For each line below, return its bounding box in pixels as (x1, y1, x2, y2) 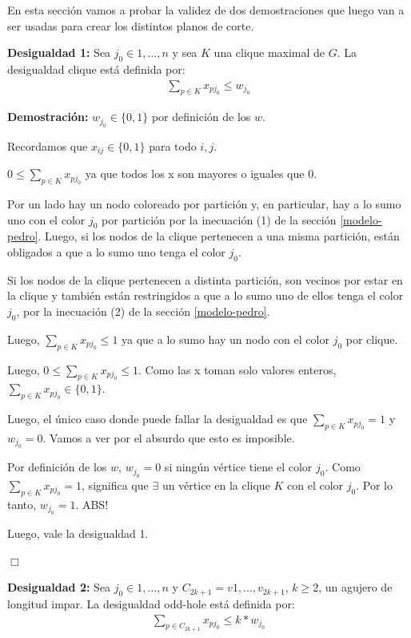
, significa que (82, 476, 149, 493)
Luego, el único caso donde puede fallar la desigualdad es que (7, 410, 308, 427)
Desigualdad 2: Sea (7, 579, 111, 596)
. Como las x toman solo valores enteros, (138, 361, 337, 378)
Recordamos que (7, 137, 88, 154)
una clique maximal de (213, 44, 325, 61)
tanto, (7, 495, 37, 512)
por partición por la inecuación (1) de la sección (102, 211, 337, 228)
